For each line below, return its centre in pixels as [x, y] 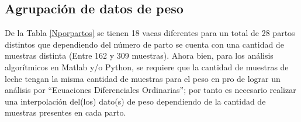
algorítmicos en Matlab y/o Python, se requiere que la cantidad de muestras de [147, 67]
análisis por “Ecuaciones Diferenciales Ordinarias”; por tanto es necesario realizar [150, 90]
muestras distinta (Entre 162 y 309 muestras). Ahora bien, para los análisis [139, 55]
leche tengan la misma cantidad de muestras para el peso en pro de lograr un [143, 78]
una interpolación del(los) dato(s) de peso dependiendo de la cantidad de [135, 101]
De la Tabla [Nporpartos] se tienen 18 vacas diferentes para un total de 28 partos [150, 33]
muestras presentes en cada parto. [65, 112]
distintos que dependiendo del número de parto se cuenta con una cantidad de [144, 44]
